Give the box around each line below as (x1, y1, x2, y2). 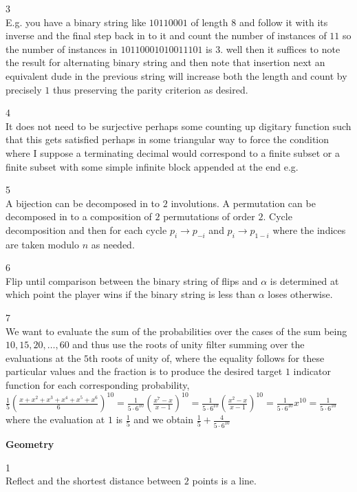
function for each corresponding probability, (6, 378, 190, 392)
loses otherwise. (268, 287, 333, 301)
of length (191, 14, 228, 29)
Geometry (6, 437, 54, 451)
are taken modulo (6, 237, 79, 251)
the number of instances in (6, 41, 118, 56)
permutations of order (163, 209, 255, 224)
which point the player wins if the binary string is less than (6, 287, 255, 301)
